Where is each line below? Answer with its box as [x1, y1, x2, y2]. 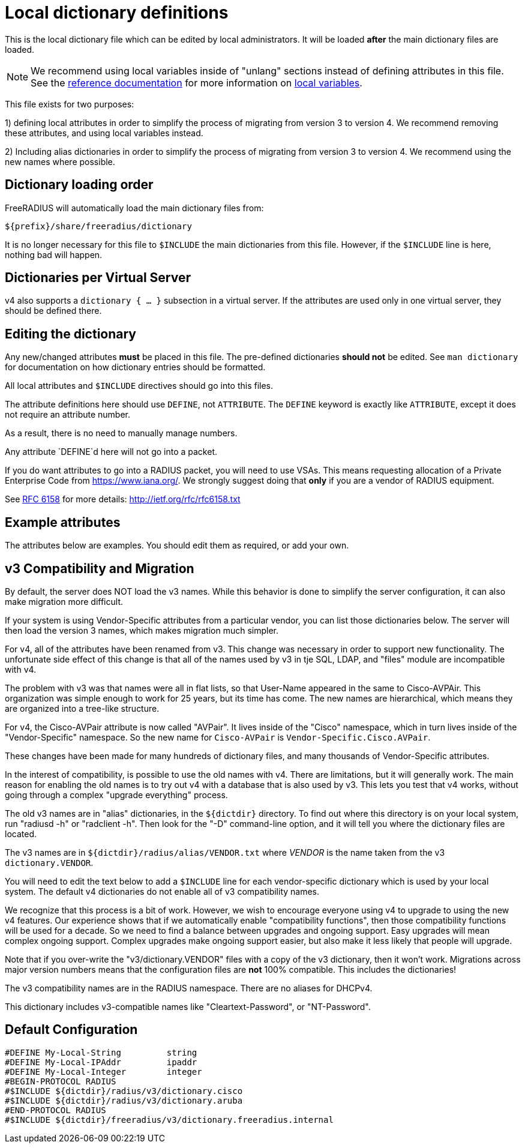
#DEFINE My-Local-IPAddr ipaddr [5, 1057, 197, 1067]
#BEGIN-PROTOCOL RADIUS [5, 1076, 116, 1086]
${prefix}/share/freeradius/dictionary [5, 221, 192, 231]
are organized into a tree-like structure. [5, 703, 160, 714]
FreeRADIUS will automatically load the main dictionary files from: [5, 202, 264, 213]
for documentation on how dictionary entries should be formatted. [5, 362, 266, 373]
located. [5, 828, 37, 839]
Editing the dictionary [5, 326, 137, 341]
